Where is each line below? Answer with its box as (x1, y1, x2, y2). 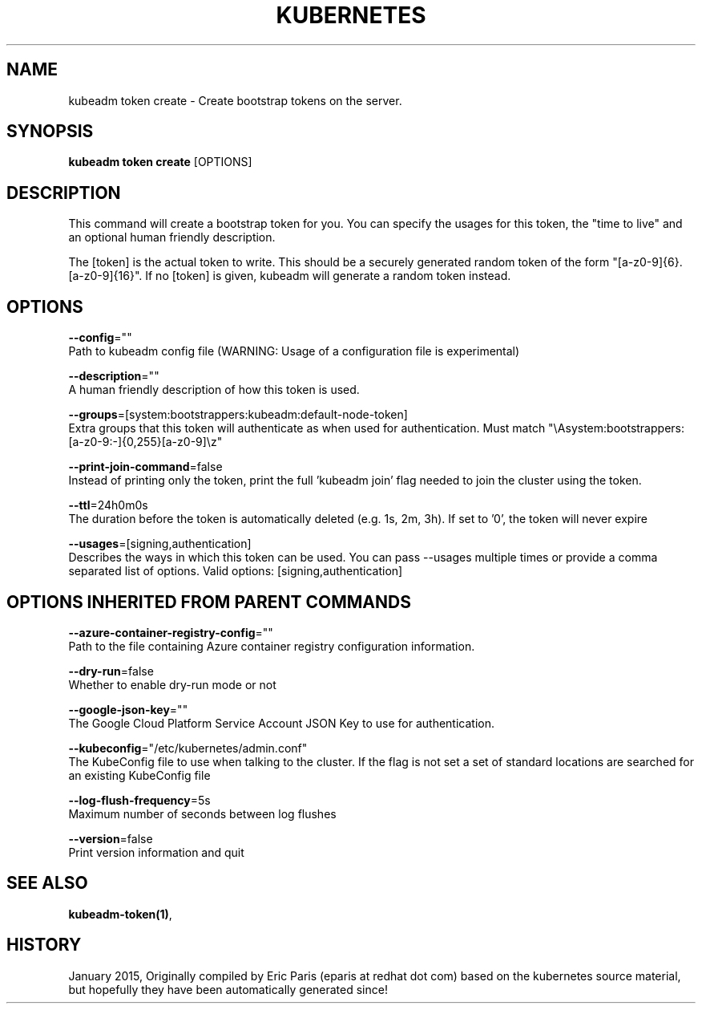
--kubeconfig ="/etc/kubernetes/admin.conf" (68, 740, 308, 755)
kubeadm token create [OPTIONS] (68, 155, 252, 169)
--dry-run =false (68, 663, 154, 678)
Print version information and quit (68, 845, 244, 859)
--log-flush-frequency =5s (68, 793, 211, 807)
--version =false (68, 831, 153, 846)
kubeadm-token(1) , (68, 907, 172, 921)
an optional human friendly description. (68, 230, 276, 245)
